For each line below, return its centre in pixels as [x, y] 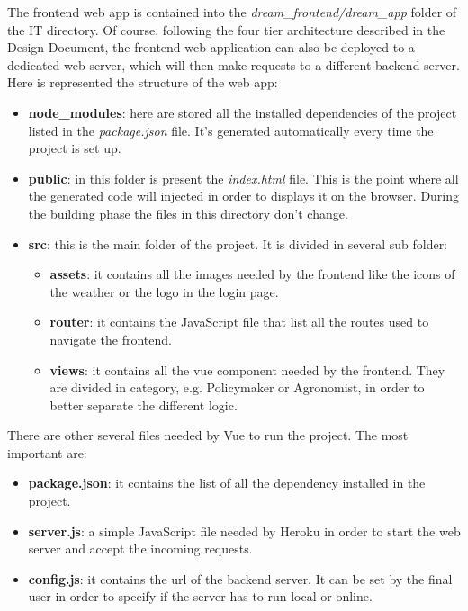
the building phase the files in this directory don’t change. [188, 213]
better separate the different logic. [144, 404]
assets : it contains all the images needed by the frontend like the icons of [252, 274]
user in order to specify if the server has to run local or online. [200, 596]
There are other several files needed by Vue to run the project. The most [208, 435]
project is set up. [75, 148]
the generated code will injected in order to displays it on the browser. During [244, 196]
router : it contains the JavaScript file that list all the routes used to [239, 322]
